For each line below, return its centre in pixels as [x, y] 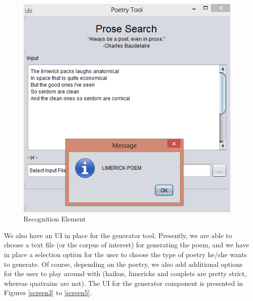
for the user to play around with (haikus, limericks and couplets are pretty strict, [125, 273]
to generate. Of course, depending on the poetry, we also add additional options [123, 264]
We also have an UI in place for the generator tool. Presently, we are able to [118, 235]
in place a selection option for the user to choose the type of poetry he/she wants [126, 254]
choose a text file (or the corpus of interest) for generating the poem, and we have [127, 245]
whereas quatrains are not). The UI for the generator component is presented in [124, 283]
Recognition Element [55, 219]
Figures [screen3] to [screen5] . [48, 292]
